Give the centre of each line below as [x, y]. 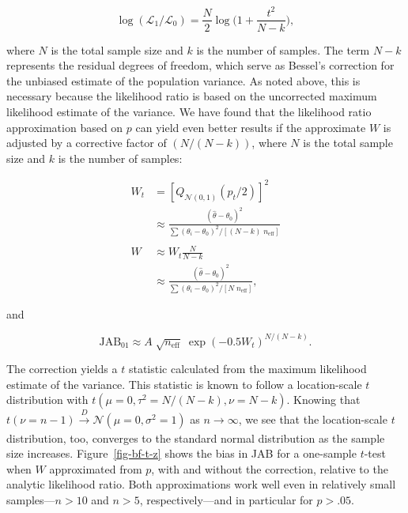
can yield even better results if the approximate [251, 127]
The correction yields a [62, 369]
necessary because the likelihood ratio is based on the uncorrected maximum [192, 96]
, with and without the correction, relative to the [270, 468]
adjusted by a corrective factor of [87, 143]
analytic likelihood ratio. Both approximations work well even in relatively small [201, 484]
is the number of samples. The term [283, 49]
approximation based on [65, 127]
